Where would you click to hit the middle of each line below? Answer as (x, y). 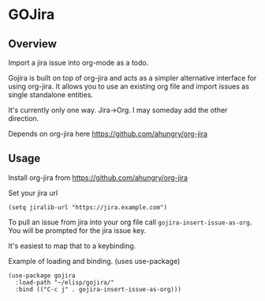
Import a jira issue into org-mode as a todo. (78, 62)
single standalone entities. (50, 95)
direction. (24, 119)
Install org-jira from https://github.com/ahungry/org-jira (98, 177)
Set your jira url (33, 193)
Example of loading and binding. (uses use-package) (94, 261)
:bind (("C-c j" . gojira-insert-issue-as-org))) (98, 289)
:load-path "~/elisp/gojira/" (65, 282)
